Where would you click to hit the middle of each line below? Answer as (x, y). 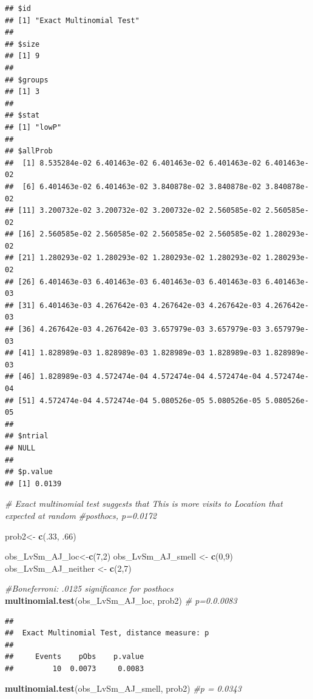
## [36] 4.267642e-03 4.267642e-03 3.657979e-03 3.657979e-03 (133, 329)
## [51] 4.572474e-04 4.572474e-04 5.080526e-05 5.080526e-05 (133, 400)
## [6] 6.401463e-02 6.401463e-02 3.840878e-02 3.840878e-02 (133, 186)
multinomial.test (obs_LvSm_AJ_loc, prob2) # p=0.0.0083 (121, 600)
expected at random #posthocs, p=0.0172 (81, 515)
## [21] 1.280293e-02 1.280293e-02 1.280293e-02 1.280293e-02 (133, 258)
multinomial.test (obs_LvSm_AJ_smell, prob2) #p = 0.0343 (123, 688)
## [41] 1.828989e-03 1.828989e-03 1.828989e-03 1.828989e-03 (133, 353)
